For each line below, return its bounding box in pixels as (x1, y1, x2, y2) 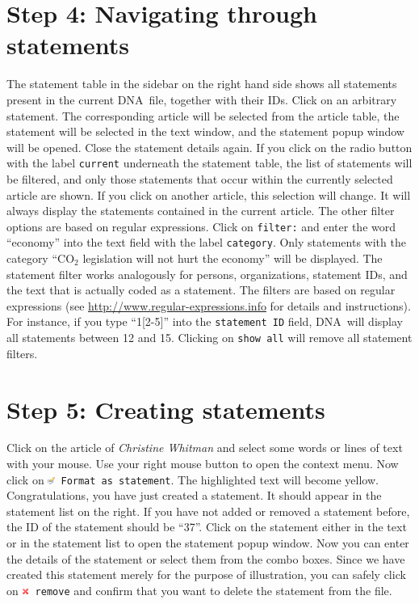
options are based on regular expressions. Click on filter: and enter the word (6, 218, 396, 234)
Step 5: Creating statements (6, 392, 325, 425)
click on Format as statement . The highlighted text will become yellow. (6, 471, 379, 488)
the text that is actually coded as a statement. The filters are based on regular (6, 281, 396, 298)
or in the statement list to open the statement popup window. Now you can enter (6, 534, 409, 551)
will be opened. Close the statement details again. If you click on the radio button (6, 138, 413, 155)
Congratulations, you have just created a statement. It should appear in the (6, 487, 382, 504)
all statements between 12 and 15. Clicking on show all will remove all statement (6, 329, 413, 346)
